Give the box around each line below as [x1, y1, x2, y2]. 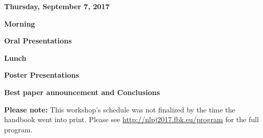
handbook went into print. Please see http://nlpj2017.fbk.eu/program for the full [4, 114, 259, 125]
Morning [4, 18, 35, 29]
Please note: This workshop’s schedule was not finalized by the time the [4, 104, 235, 114]
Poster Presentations [4, 70, 79, 80]
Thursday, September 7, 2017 [4, 1, 110, 11]
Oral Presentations [4, 35, 72, 46]
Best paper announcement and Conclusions [4, 86, 160, 97]
